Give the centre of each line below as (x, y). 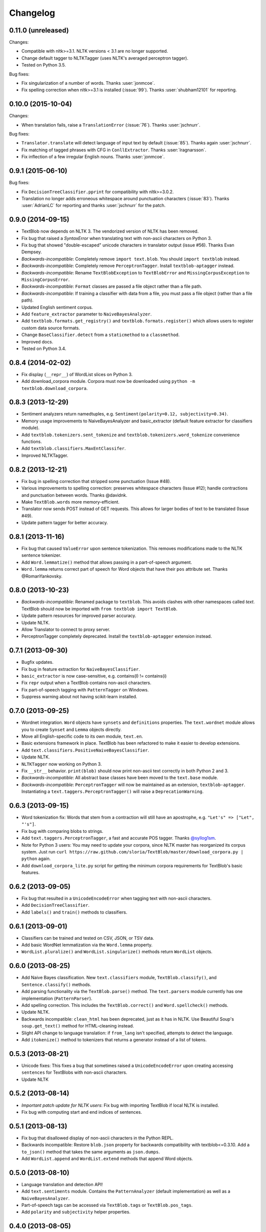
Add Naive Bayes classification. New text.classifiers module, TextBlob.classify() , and (119, 978)
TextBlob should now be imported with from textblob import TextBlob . (99, 609)
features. (31, 873)
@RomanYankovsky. (42, 576)
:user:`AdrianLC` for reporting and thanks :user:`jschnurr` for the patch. (94, 205)
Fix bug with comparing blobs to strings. (62, 831)
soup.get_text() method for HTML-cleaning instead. (78, 1026)
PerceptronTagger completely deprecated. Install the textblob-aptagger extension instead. (116, 636)
